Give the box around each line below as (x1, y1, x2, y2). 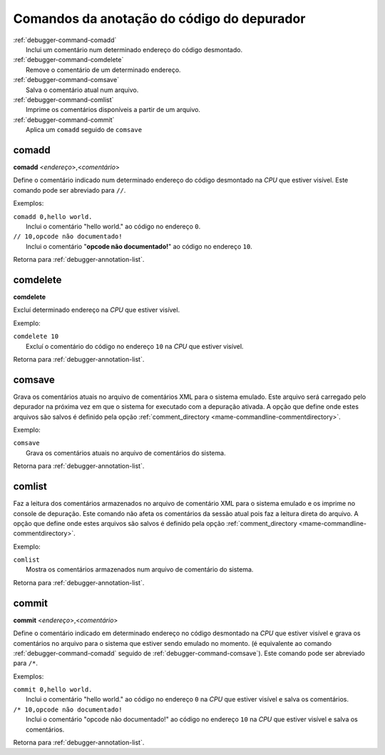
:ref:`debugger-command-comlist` (13, 95, 114, 103)
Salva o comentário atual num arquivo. (26, 86, 139, 94)
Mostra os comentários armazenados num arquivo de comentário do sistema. (26, 565, 254, 574)
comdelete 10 (13, 333, 59, 340)
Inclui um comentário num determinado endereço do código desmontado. (26, 45, 242, 54)
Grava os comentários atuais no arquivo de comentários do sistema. (26, 448, 226, 457)
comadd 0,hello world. (13, 213, 93, 221)
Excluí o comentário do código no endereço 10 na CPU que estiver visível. (26, 342, 244, 350)
